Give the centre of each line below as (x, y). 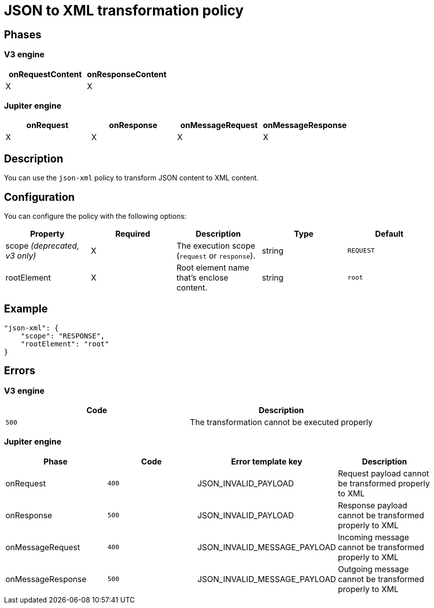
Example (26, 309)
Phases (23, 34)
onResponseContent (127, 74)
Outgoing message (373, 569)
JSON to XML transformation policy (124, 10)
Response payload (373, 505)
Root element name (213, 267)
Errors (20, 371)
